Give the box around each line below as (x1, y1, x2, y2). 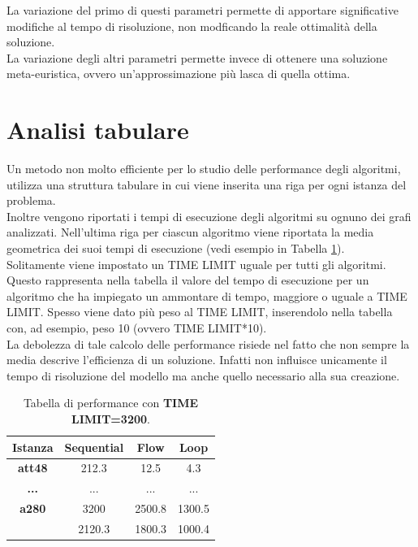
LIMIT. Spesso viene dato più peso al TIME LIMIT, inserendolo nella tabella (6, 303, 393, 320)
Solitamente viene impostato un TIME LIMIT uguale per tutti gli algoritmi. (6, 255, 386, 272)
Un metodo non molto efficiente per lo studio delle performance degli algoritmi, (6, 160, 401, 177)
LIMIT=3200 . (71, 410, 150, 427)
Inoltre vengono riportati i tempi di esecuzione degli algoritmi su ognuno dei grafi (6, 207, 412, 224)
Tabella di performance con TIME (23, 394, 199, 411)
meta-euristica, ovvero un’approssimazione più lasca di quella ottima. (6, 65, 351, 82)
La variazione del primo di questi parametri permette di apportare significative (6, 2, 399, 18)
